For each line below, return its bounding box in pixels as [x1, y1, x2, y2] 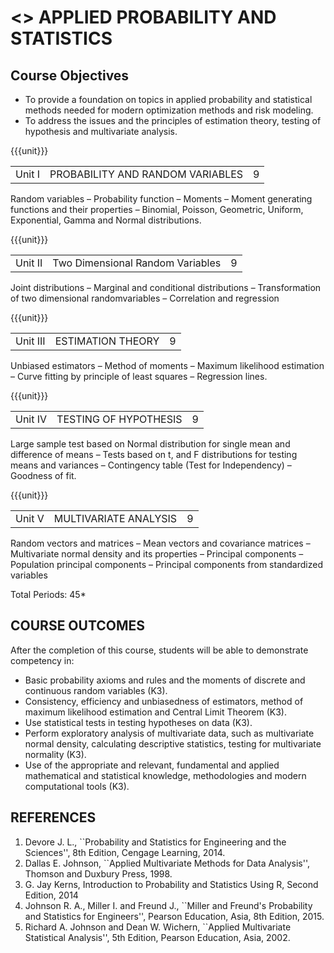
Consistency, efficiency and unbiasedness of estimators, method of [24, 695, 304, 707]
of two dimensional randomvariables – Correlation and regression [10, 292, 280, 304]
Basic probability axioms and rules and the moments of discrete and [24, 674, 306, 686]
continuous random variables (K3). [24, 684, 168, 696]
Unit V [15, 512, 45, 525]
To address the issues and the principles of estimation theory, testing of [24, 115, 322, 126]
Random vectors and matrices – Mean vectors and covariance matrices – [10, 537, 311, 549]
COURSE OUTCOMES [10, 617, 146, 635]
